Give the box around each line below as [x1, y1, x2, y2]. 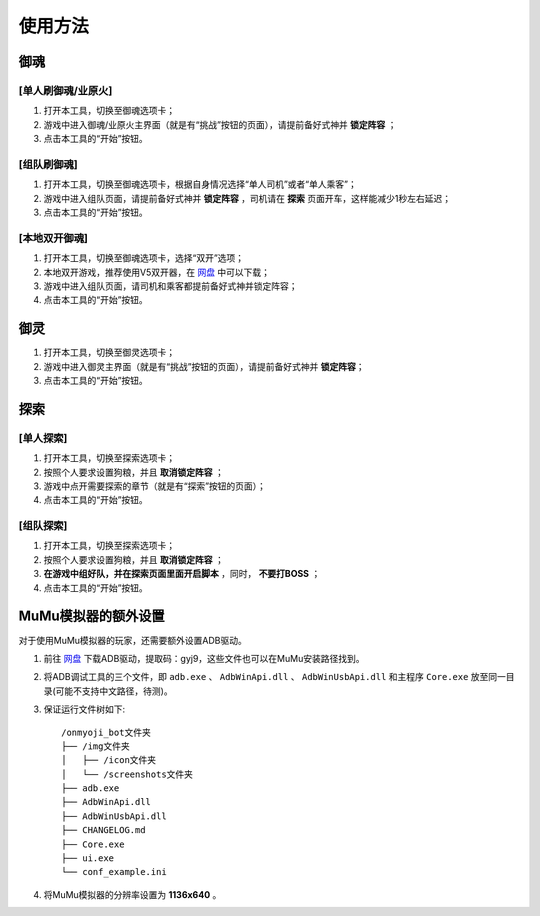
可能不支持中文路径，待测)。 [55, 685, 174, 697]
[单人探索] [18, 431, 68, 445]
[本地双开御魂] [18, 231, 89, 245]
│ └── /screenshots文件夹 [61, 768, 194, 780]
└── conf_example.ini [61, 866, 167, 878]
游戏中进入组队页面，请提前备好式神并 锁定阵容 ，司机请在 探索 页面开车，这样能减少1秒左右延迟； [43, 192, 452, 204]
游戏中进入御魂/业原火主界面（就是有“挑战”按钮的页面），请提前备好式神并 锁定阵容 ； [43, 118, 397, 130]
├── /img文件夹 [61, 740, 130, 752]
